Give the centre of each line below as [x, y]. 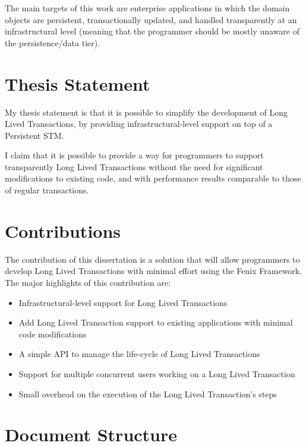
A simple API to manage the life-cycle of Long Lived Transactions [139, 354]
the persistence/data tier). [53, 42]
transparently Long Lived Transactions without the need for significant [134, 166]
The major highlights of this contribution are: [88, 282]
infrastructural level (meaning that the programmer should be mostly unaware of [152, 31]
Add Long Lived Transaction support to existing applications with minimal [156, 322]
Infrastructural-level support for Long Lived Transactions [123, 302]
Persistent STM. [34, 135]
